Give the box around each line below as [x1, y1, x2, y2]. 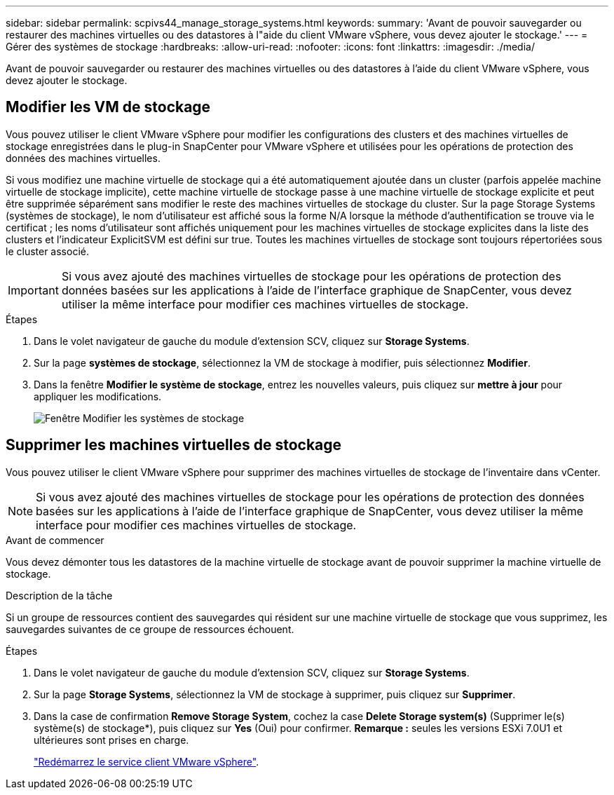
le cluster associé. [6, 245, 89, 257]
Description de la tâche [6, 589, 113, 602]
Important [8, 283, 59, 297]
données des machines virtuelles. [6, 151, 161, 164]
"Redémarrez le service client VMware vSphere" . [34, 755, 259, 768]
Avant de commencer [6, 534, 104, 546]
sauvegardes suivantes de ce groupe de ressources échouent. [6, 623, 294, 635]
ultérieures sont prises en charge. [34, 733, 189, 746]
